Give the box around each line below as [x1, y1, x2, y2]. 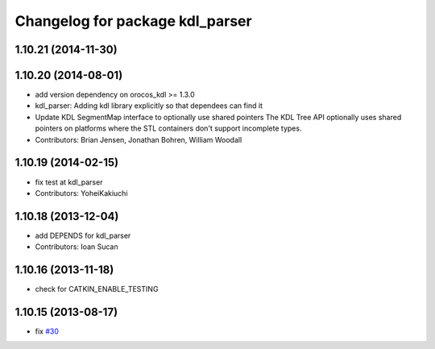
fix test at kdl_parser [35, 177, 103, 187]
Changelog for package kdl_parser [14, 12, 253, 30]
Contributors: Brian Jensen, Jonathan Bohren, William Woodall [35, 135, 242, 144]
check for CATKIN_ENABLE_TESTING [35, 285, 159, 294]
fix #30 [35, 326, 60, 336]
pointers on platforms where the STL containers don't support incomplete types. [35, 123, 302, 133]
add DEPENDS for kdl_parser [35, 231, 131, 240]
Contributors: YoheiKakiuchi [35, 188, 128, 197]
